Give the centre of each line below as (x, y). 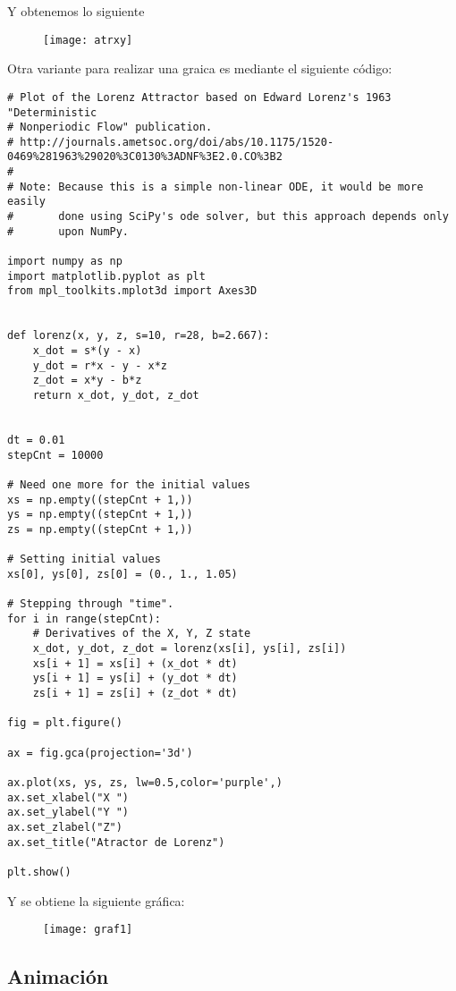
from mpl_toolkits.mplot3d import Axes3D (132, 291)
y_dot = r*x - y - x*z (100, 365)
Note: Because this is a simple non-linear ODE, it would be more (222, 186)
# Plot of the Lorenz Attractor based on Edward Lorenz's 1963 (199, 97)
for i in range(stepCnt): (84, 618)
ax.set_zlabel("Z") (65, 827)
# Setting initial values (84, 559)
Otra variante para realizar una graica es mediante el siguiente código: (200, 68)
